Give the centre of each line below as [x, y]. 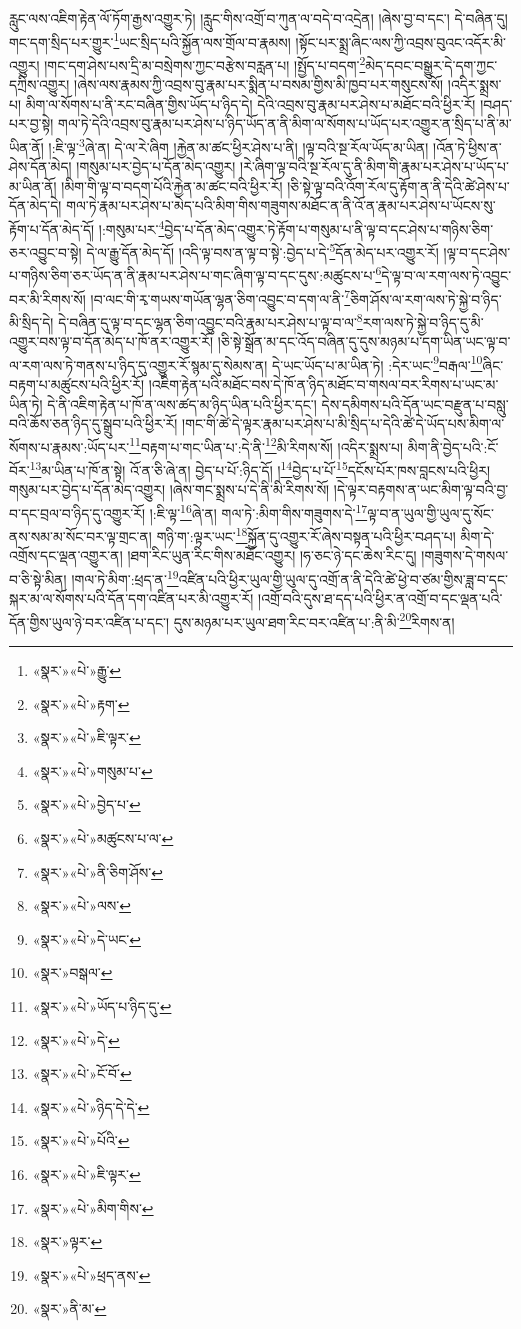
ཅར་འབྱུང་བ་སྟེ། [45, 251]
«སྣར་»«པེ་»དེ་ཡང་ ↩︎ [86, 938]
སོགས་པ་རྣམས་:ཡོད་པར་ [69, 446]
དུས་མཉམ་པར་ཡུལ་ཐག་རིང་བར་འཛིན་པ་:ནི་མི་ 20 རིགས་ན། [314, 620]
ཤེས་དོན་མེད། [40, 166]
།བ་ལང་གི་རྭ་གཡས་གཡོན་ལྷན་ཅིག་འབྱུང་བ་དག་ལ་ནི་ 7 [220, 297]
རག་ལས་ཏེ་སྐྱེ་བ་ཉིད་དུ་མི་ [423, 321]
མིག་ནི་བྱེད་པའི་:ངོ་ [453, 446]
